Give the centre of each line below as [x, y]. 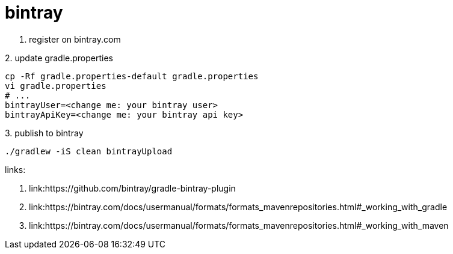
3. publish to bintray [44, 133]
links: [15, 169]
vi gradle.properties [56, 86]
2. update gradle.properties [59, 58]
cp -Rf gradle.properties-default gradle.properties [132, 76]
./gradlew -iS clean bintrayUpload [89, 151]
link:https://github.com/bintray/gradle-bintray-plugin [132, 188]
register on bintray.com [75, 39]
